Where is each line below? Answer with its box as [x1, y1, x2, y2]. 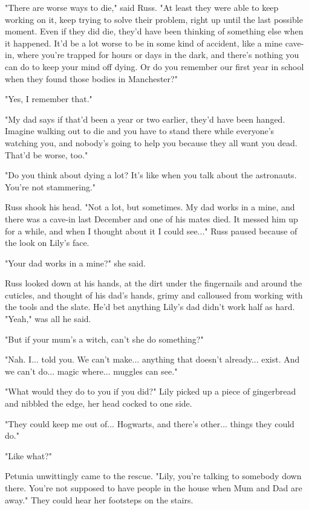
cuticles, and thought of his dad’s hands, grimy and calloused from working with [5, 288, 303, 301]
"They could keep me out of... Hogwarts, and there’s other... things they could [5, 417, 294, 430]
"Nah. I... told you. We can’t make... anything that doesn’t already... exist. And [5, 353, 300, 366]
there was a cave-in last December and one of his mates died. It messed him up [5, 212, 298, 225]
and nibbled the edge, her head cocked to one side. [5, 397, 192, 410]
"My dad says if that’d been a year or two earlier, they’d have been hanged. [5, 112, 285, 125]
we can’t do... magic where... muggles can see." [5, 364, 178, 377]
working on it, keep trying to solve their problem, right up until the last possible [5, 13, 303, 25]
